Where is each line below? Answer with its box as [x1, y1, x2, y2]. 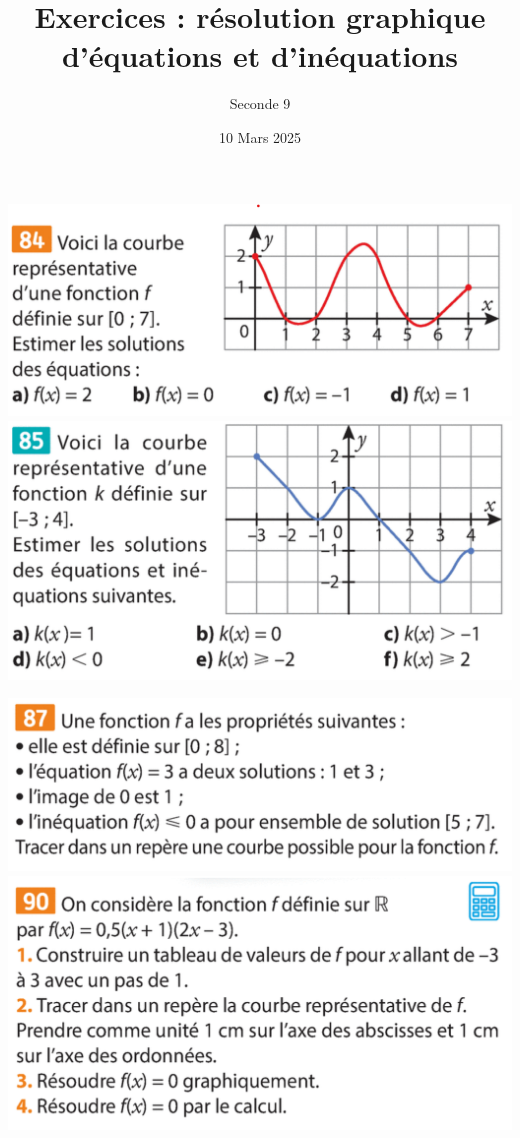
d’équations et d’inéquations [61, 35, 459, 76]
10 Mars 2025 [218, 126, 302, 147]
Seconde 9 [229, 93, 291, 114]
